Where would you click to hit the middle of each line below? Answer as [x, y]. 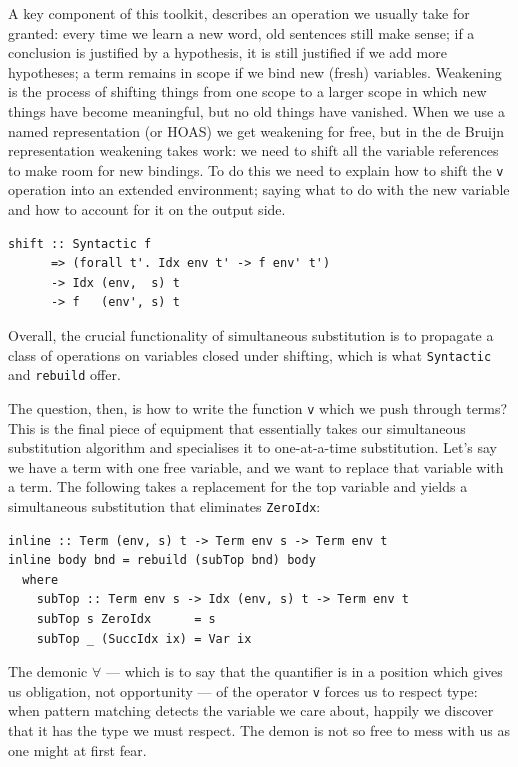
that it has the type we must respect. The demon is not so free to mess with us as [259, 729]
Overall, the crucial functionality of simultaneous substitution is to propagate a [251, 334]
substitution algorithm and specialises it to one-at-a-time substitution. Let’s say [252, 447]
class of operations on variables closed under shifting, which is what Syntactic [250, 354]
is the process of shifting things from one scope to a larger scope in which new [247, 91]
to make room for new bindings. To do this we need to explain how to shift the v [256, 169]
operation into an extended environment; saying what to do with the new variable [259, 189]
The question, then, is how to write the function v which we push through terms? [258, 407]
